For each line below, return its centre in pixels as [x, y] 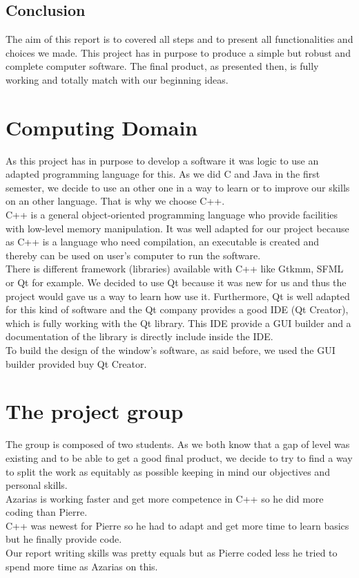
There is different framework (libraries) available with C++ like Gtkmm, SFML [175, 269]
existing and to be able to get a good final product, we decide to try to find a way [179, 457]
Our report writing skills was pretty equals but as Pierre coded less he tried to [172, 553]
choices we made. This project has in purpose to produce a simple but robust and [178, 52]
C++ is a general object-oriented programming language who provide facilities [172, 215]
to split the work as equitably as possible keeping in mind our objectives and [168, 471]
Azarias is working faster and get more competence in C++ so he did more [165, 498]
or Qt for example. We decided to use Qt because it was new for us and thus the [176, 282]
